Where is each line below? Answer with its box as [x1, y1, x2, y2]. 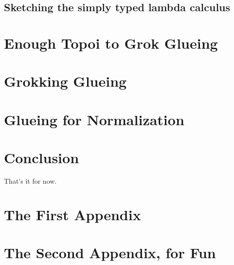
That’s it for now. [4, 176, 57, 186]
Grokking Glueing [4, 71, 127, 91]
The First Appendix [4, 204, 141, 224]
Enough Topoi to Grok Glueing [4, 33, 218, 53]
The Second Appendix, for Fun [4, 243, 216, 263]
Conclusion [4, 148, 79, 168]
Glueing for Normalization [4, 109, 184, 129]
